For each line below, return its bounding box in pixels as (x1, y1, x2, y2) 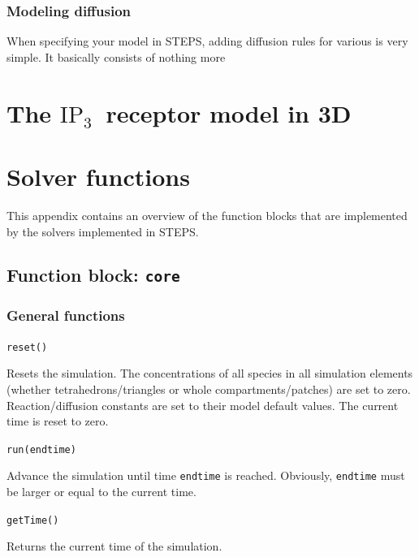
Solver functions (6, 159, 190, 192)
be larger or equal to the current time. (6, 483, 197, 500)
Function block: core (6, 262, 180, 287)
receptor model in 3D (106, 96, 352, 129)
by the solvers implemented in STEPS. (6, 222, 199, 240)
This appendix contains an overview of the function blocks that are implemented (6, 206, 408, 223)
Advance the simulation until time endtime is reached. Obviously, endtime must (6, 467, 405, 484)
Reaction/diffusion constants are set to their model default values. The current (6, 396, 399, 413)
